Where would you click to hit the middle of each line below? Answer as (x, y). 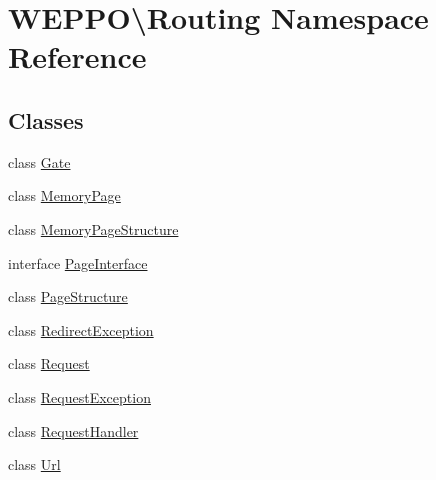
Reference (77, 56)
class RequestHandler (73, 430)
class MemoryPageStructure (93, 228)
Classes (46, 119)
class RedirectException (81, 329)
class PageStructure (68, 296)
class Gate (39, 161)
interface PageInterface (78, 262)
